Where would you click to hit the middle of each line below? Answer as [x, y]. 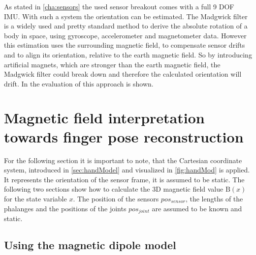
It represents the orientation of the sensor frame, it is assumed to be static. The [124, 179]
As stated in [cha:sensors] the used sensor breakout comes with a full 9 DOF [119, 6]
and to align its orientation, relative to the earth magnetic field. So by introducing [128, 54]
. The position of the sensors [116, 199]
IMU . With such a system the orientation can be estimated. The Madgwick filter [126, 16]
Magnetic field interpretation [104, 117]
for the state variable [35, 199]
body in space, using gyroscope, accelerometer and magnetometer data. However [125, 35]
